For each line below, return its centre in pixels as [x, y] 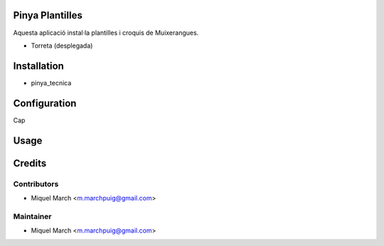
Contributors [36, 183]
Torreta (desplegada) [62, 46]
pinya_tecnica [51, 82]
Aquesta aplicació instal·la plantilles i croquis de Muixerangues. [106, 33]
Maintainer [32, 216]
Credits [30, 163]
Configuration [45, 103]
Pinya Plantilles [48, 15]
